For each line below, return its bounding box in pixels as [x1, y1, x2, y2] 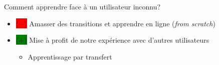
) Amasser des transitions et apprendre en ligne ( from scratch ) [24, 18, 215, 28]
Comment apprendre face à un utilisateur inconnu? [4, 1, 161, 11]
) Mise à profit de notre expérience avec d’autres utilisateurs [24, 35, 209, 45]
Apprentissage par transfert [28, 51, 112, 62]
